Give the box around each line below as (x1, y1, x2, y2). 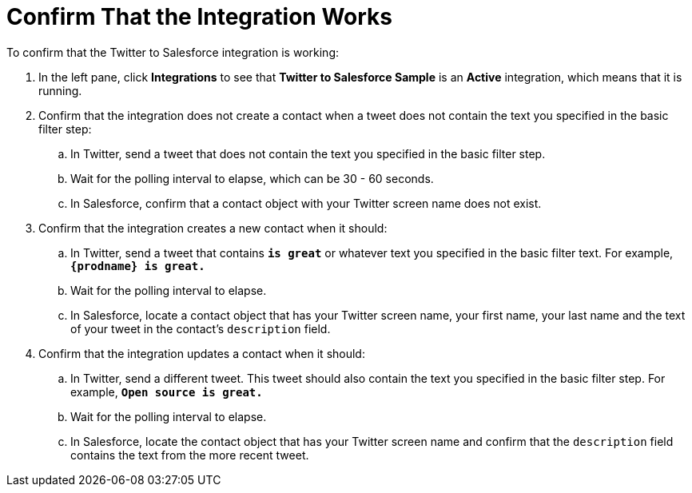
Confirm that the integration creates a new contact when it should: (38, 221, 388, 235)
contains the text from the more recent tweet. (70, 447, 309, 462)
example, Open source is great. (70, 384, 263, 399)
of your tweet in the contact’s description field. (70, 321, 331, 336)
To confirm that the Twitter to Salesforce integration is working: (6, 45, 339, 59)
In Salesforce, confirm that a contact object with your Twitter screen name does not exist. (70, 196, 542, 210)
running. (38, 83, 82, 97)
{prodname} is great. (70, 259, 205, 272)
